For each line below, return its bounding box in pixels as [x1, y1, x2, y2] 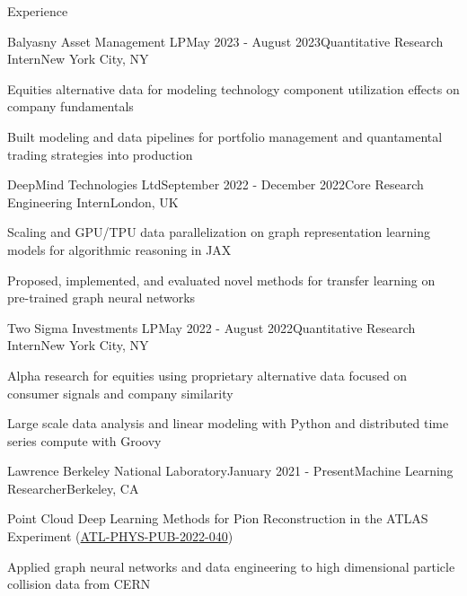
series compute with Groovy [7, 431, 162, 450]
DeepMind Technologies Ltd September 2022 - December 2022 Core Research [7, 175, 424, 194]
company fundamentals [7, 97, 134, 116]
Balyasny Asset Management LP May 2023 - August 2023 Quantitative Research [7, 31, 444, 50]
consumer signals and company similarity [7, 383, 233, 402]
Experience [7, 2, 68, 20]
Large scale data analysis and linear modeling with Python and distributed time [7, 414, 449, 433]
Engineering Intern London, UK [7, 192, 179, 211]
